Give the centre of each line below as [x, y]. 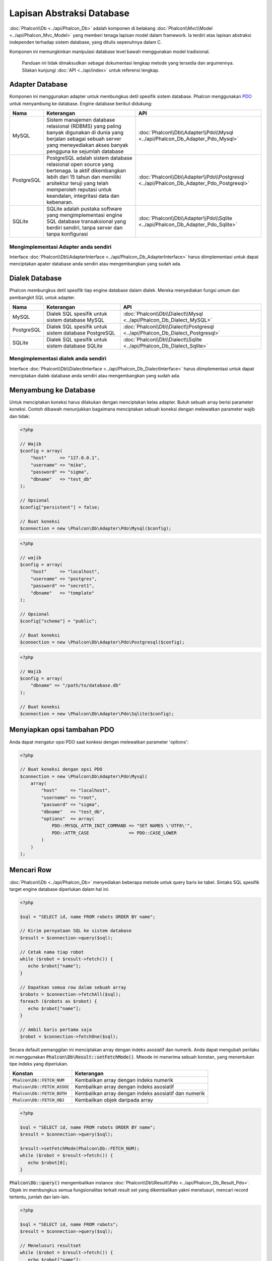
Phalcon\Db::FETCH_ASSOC [41, 1087]
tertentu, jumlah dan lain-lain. [40, 1197]
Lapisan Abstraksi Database [69, 13]
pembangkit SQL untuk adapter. [42, 297]
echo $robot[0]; [48, 1162]
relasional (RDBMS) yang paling [84, 126]
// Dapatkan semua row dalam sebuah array [73, 987]
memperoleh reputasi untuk [79, 190]
